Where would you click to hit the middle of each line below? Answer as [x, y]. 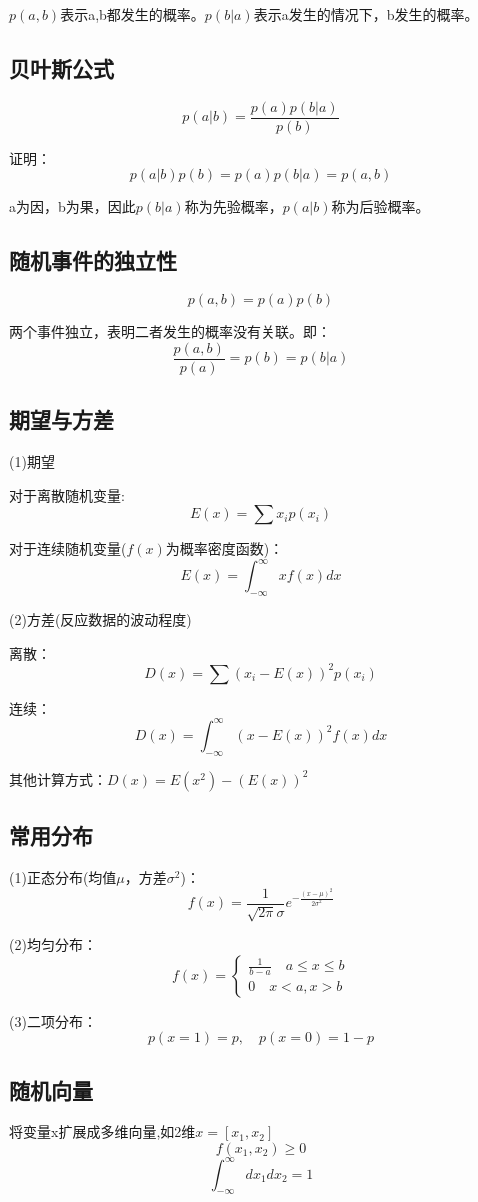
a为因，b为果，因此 [72, 206]
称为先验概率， [233, 206]
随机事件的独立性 [93, 260]
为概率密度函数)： [224, 548]
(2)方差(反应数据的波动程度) [100, 619]
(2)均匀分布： [53, 944]
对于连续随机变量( [68, 548]
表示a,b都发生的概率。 [132, 14]
